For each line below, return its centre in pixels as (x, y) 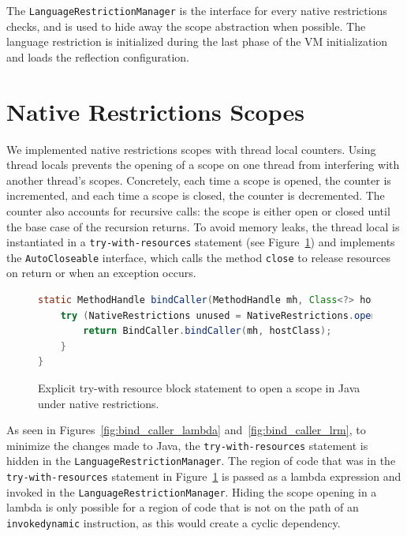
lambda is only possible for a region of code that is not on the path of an (183, 507)
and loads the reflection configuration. (98, 56)
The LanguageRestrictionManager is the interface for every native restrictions (197, 10)
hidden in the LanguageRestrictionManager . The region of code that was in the (201, 461)
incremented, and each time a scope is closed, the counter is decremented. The (196, 195)
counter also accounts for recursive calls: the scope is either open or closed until (198, 210)
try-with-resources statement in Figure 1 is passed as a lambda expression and (204, 476)
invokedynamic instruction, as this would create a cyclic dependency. (174, 523)
